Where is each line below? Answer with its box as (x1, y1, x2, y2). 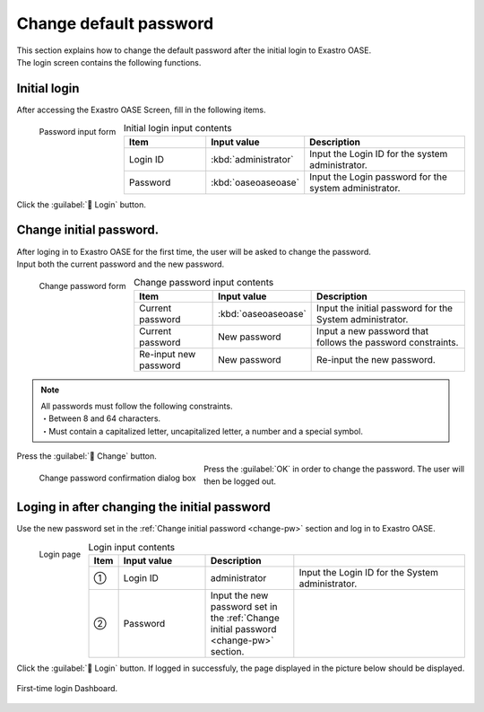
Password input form (39, 127, 117, 137)
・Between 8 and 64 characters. (40, 413, 161, 424)
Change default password (16, 13, 214, 33)
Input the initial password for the (316, 302, 453, 314)
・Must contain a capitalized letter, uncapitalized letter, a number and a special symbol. (40, 426, 363, 436)
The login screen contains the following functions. (16, 57, 202, 67)
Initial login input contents (123, 122, 232, 135)
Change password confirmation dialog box (39, 472, 196, 484)
